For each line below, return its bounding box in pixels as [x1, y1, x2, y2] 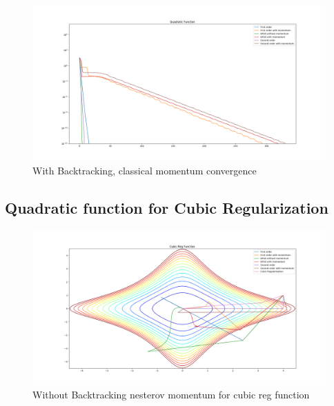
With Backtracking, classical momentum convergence [32, 163, 257, 177]
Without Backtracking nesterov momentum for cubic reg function [32, 387, 310, 402]
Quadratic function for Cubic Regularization [5, 196, 328, 218]
